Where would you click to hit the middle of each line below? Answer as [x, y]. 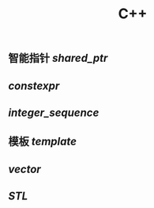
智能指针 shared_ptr [58, 58]
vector [24, 169]
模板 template [43, 142]
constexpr [34, 85]
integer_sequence [54, 112]
